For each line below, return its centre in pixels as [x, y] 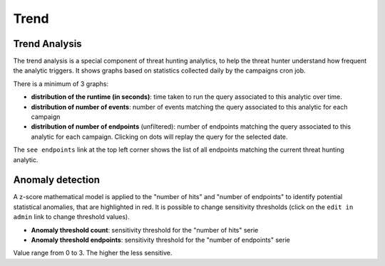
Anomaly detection [56, 180]
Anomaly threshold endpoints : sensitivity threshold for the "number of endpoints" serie [160, 240]
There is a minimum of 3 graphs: [61, 84]
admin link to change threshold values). [71, 217]
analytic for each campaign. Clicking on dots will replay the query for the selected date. [159, 137]
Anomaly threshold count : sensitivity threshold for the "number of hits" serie [145, 230]
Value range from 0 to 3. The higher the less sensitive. [93, 253]
